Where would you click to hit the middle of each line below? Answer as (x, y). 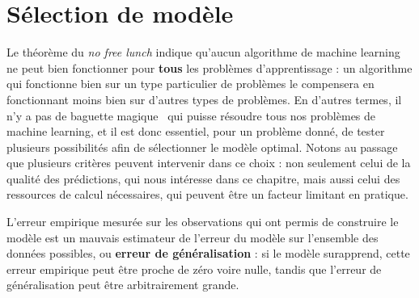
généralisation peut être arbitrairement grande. (123, 285)
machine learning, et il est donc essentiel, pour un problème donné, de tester (196, 131)
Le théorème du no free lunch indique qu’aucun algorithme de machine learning (203, 52)
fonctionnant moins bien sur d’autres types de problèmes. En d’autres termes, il (204, 99)
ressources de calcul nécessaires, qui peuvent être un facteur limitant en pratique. (207, 194)
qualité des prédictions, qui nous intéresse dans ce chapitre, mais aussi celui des (203, 178)
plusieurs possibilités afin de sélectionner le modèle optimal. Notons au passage (202, 147)
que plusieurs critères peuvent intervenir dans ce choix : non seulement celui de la (209, 163)
